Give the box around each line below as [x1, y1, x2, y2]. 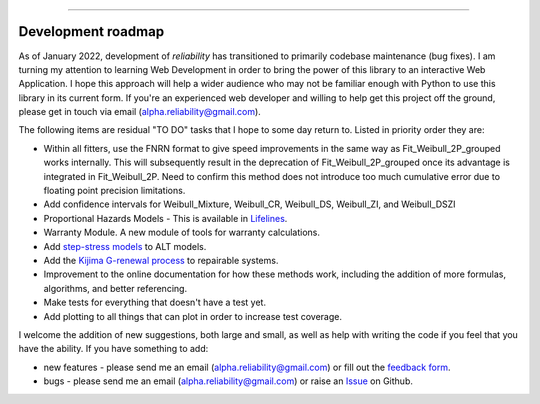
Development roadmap [18, 23, 165, 40]
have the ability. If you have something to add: [18, 343, 209, 355]
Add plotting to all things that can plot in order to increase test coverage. [43, 310, 342, 322]
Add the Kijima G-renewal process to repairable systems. [43, 254, 279, 266]
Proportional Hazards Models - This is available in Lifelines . [43, 212, 288, 224]
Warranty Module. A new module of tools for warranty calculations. [43, 226, 320, 239]
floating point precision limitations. [43, 185, 186, 197]
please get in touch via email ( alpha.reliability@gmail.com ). [18, 106, 262, 118]
